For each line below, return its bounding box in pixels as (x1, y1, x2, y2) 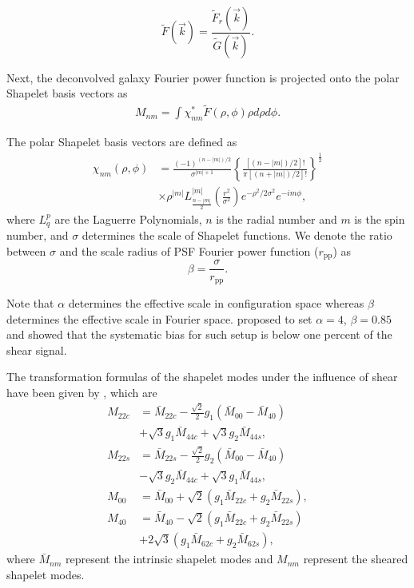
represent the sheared (303, 550, 408, 567)
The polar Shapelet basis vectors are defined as (6, 133, 237, 150)
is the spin (354, 210, 405, 227)
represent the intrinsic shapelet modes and (66, 550, 273, 567)
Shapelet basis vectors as (6, 85, 128, 101)
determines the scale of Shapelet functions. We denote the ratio (82, 227, 392, 244)
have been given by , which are (6, 383, 157, 400)
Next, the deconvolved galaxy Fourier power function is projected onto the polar (6, 69, 400, 85)
